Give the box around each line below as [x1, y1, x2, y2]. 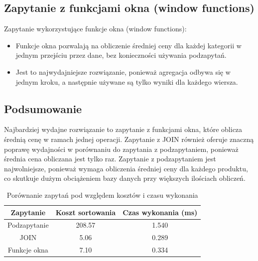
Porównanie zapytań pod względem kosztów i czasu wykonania [6, 189, 198, 200]
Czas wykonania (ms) [123, 207, 198, 217]
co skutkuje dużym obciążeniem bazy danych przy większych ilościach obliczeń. [4, 173, 246, 183]
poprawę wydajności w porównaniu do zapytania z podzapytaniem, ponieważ [4, 143, 239, 154]
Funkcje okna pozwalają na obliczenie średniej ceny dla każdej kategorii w [15, 40, 242, 50]
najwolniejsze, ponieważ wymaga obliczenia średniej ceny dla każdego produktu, [4, 163, 248, 173]
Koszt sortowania [55, 207, 116, 217]
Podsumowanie [4, 101, 82, 116]
